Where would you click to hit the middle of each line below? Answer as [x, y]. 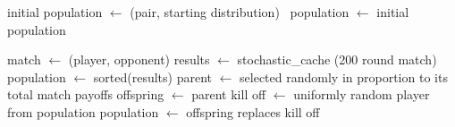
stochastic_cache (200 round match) [337, 59]
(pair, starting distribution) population [240, 12]
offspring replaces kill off [253, 111]
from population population [83, 111]
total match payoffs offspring [86, 94]
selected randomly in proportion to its [344, 76]
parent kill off [229, 94]
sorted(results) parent [153, 76]
